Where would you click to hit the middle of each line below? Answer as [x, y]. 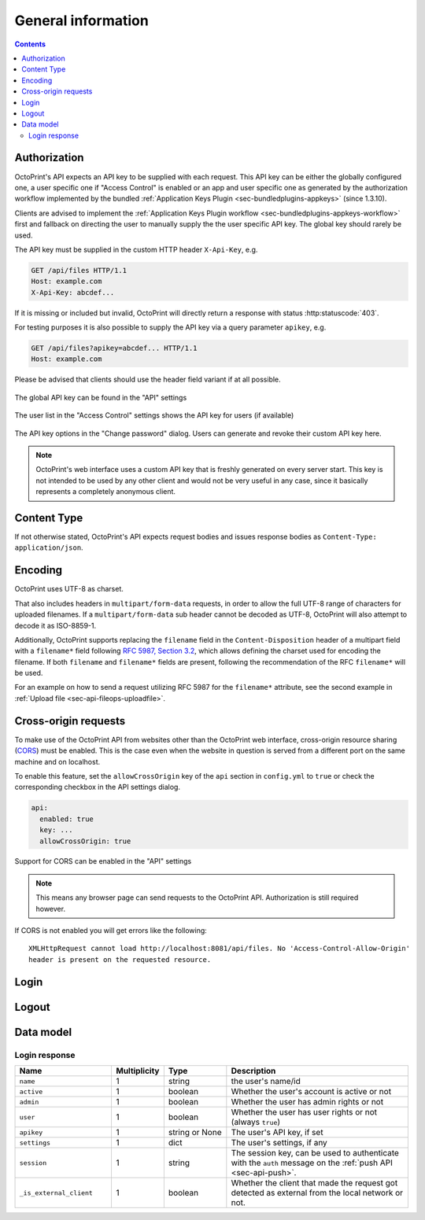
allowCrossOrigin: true [85, 841]
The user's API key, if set [277, 1133]
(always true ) [256, 1122]
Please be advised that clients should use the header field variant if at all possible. [148, 380]
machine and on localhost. [57, 761]
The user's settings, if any [279, 1143]
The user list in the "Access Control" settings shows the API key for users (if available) [154, 415]
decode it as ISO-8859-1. [55, 625]
